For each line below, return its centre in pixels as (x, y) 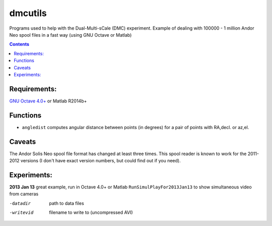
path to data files (66, 203)
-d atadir (20, 203)
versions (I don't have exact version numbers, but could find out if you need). (100, 160)
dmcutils (28, 13)
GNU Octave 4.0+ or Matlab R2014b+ (48, 101)
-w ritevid (21, 213)
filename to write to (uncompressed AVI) (91, 212)
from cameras (24, 194)
